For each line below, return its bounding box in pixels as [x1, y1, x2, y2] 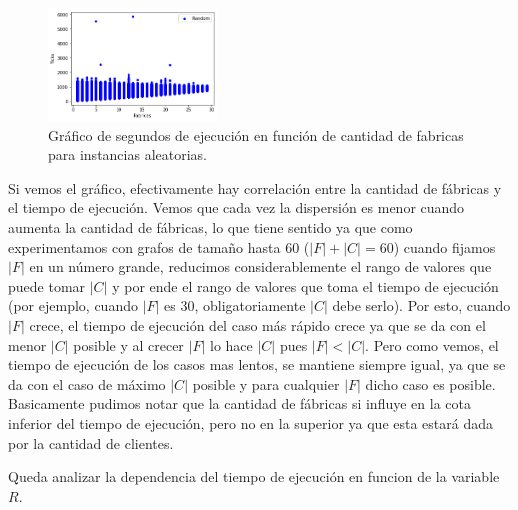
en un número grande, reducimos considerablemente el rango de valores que [29, 256, 492, 277]
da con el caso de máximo [8, 373, 166, 394]
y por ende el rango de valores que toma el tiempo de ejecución [112, 275, 499, 296]
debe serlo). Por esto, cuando [332, 295, 511, 316]
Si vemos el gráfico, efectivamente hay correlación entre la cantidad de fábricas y [8, 177, 502, 198]
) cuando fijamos [393, 236, 496, 257]
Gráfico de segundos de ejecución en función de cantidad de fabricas [48, 124, 464, 145]
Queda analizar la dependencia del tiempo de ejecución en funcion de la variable [8, 466, 500, 487]
